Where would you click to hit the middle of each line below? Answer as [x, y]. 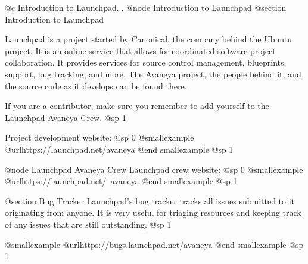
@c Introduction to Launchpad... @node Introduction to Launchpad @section [146, 7]
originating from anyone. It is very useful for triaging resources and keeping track [153, 212]
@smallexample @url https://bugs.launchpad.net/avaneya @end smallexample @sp [154, 244]
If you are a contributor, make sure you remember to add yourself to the [137, 106]
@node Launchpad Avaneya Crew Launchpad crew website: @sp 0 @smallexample [154, 169]
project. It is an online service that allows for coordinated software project [140, 50]
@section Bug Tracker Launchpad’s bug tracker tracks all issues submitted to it [150, 201]
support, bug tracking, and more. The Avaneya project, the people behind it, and [153, 74]
